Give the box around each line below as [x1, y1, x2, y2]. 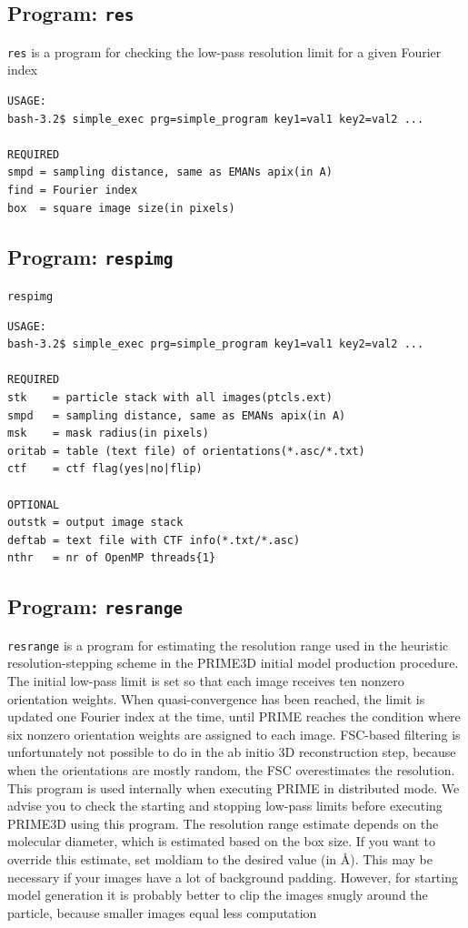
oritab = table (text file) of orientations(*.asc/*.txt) [7, 444, 365, 458]
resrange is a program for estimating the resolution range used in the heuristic [7, 635, 449, 654]
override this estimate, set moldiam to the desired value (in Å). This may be [7, 849, 433, 868]
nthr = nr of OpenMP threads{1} [7, 551, 216, 565]
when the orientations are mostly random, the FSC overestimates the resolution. [7, 760, 455, 779]
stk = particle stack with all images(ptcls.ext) [7, 391, 333, 404]
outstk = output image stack [7, 516, 184, 530]
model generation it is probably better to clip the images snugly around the [7, 885, 428, 904]
